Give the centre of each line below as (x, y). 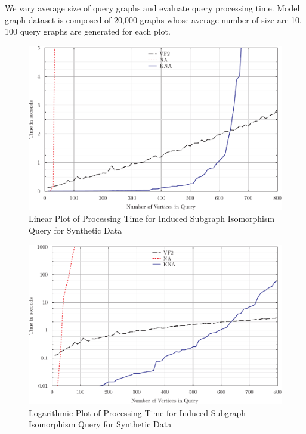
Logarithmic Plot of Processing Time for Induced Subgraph (137, 412)
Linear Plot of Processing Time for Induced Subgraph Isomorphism (152, 218)
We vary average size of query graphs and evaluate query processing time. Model (152, 8)
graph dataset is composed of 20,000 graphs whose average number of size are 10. (153, 19)
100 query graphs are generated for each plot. (88, 31)
